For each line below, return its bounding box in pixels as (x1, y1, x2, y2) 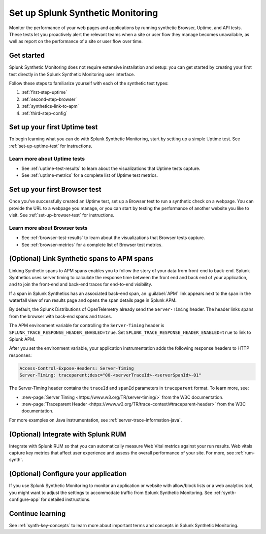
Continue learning (9, 509, 66, 518)
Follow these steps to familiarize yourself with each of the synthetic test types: (9, 81, 169, 86)
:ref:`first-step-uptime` (21, 89, 67, 95)
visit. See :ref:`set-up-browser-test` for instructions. (9, 212, 114, 218)
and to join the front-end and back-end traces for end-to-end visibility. (9, 282, 153, 288)
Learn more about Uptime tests (9, 155, 85, 162)
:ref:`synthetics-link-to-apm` (21, 103, 79, 109)
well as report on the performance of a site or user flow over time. (9, 39, 143, 44)
